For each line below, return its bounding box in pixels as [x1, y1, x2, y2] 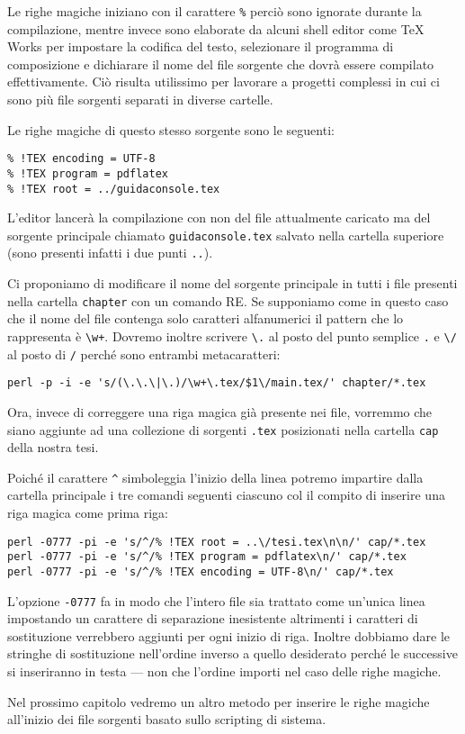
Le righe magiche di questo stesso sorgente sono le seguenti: [7, 120, 335, 139]
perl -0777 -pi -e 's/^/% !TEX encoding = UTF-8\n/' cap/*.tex [7, 565, 394, 578]
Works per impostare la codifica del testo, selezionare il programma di [7, 37, 394, 56]
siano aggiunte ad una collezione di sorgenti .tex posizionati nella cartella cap [7, 420, 439, 439]
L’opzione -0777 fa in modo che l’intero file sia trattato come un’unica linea [7, 591, 425, 610]
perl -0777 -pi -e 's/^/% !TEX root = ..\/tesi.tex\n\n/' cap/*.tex [7, 535, 426, 548]
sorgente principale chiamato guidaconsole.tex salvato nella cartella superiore [7, 225, 444, 244]
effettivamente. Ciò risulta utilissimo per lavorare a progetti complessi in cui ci [7, 72, 440, 91]
